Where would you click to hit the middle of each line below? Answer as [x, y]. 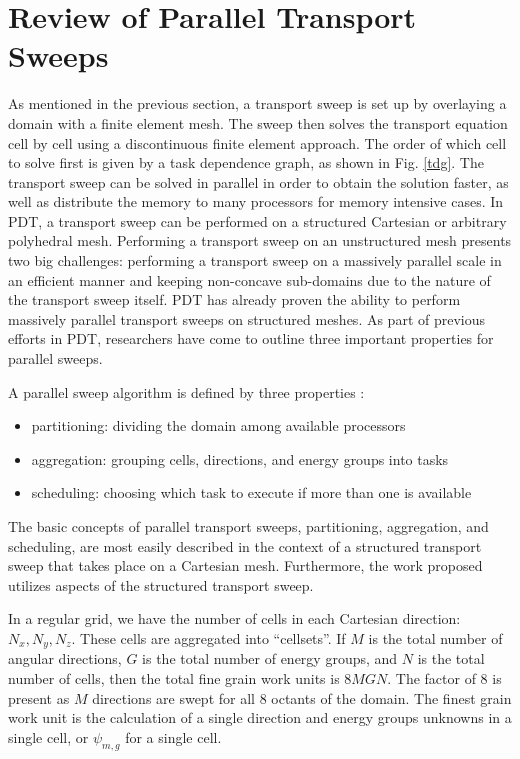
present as [39, 697]
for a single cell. [173, 736]
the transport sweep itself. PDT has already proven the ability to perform [234, 299]
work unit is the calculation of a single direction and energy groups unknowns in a [260, 717]
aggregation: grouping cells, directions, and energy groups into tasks [240, 458]
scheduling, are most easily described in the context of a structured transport [245, 545]
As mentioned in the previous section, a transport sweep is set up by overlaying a [257, 103]
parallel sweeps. [55, 358]
